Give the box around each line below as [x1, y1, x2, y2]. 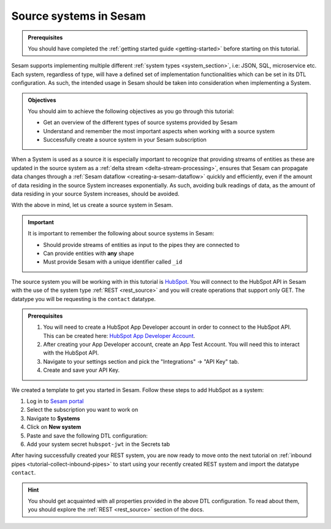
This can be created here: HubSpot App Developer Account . [43, 332, 196, 339]
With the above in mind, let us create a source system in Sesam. [11, 202, 173, 209]
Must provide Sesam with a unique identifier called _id [43, 258, 183, 265]
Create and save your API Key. [43, 366, 120, 374]
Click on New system [26, 423, 82, 431]
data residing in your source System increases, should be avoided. [11, 190, 180, 198]
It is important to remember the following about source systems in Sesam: [28, 230, 215, 237]
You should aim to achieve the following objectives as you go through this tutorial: [28, 108, 234, 115]
